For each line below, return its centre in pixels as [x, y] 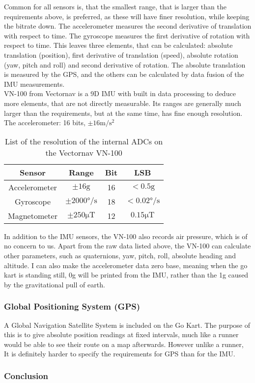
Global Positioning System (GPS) [72, 306]
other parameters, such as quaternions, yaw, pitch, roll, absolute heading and [120, 255]
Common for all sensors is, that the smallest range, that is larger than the [115, 6]
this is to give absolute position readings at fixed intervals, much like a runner [121, 334]
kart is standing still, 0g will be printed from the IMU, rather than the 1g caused [126, 275]
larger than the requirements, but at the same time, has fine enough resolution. [123, 113]
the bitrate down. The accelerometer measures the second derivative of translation [128, 26]
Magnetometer [33, 215]
